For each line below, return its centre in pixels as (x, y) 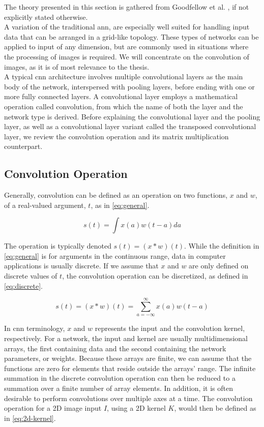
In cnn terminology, (35, 328)
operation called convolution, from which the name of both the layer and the (124, 106)
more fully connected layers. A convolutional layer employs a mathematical (121, 96)
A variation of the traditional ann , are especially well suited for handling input (127, 27)
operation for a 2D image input (53, 408)
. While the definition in (222, 246)
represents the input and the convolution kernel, (170, 328)
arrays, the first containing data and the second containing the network (115, 348)
